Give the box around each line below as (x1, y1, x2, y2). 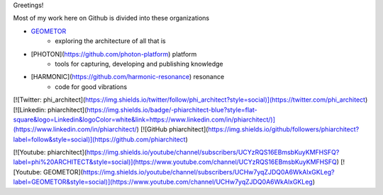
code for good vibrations (55, 82, 128, 91)
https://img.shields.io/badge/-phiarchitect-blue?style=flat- (86, 105, 258, 114)
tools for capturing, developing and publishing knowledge (55, 59, 223, 68)
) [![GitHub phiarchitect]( (136, 125, 209, 134)
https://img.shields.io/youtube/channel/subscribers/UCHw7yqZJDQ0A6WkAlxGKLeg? (82, 167, 335, 176)
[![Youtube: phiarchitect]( (13, 148, 87, 157)
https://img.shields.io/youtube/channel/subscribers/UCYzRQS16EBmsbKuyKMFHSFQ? (86, 148, 340, 157)
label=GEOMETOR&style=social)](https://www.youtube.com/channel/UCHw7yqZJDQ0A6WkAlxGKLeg (13, 177, 313, 187)
